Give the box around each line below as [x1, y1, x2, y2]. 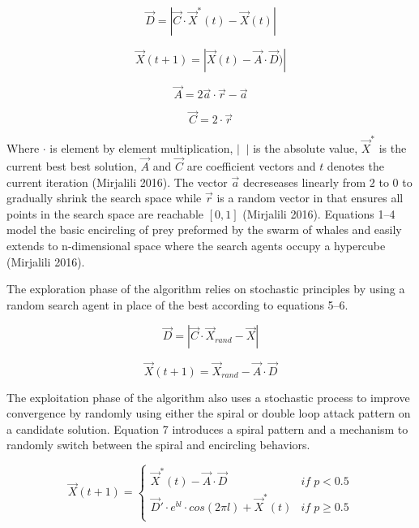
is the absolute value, [253, 140, 358, 157]
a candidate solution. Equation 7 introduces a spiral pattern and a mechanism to [6, 420, 408, 437]
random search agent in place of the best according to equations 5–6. [6, 296, 348, 313]
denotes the [327, 157, 384, 174]
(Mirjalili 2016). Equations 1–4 [242, 205, 395, 222]
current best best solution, [6, 157, 137, 174]
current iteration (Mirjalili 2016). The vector [6, 173, 228, 190]
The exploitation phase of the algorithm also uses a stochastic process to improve [6, 388, 410, 405]
